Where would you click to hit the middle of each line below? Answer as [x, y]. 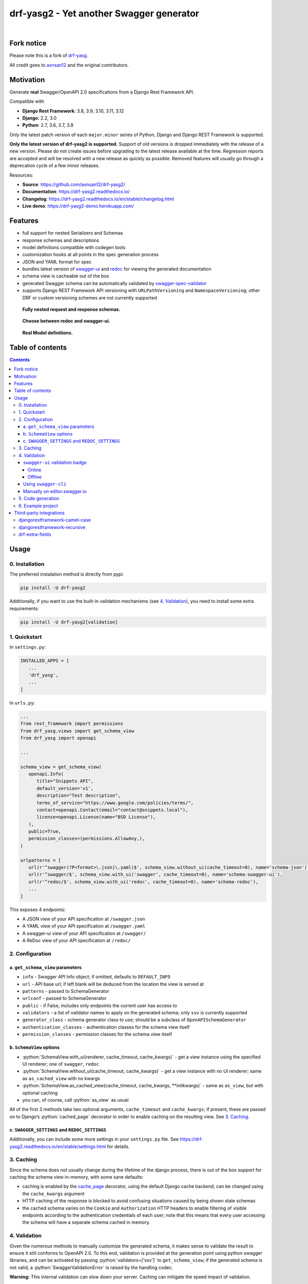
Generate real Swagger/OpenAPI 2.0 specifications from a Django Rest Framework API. [102, 92]
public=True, [45, 832]
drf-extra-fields [35, 535]
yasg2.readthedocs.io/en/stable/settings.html [58, 1146]
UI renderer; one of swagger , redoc [61, 1064]
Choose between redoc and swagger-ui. [66, 321]
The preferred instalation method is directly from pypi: [67, 574]
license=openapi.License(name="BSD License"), [96, 817]
